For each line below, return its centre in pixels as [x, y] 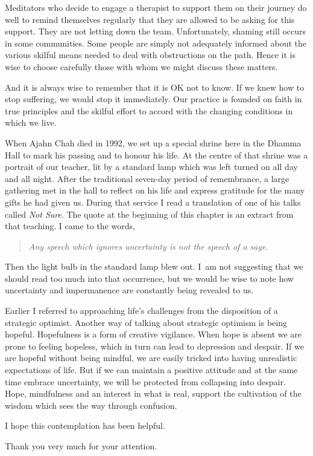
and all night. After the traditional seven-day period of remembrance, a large [147, 178]
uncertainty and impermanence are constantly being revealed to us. [129, 290]
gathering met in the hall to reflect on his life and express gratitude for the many [155, 190]
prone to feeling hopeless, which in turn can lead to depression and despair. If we [154, 346]
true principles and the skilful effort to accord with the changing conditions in [149, 110]
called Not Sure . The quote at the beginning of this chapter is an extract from [149, 214]
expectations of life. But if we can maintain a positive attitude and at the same [151, 370]
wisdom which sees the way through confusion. [91, 405]
